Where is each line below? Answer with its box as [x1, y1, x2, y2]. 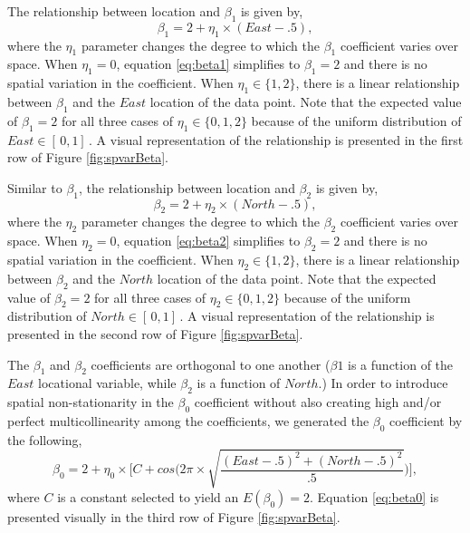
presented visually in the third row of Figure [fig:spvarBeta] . [7, 507, 341, 526]
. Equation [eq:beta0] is [310, 487, 439, 506]
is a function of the [348, 354, 454, 373]
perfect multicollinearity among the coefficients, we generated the [7, 411, 369, 430]
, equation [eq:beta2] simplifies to [116, 231, 301, 250]
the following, [7, 430, 82, 449]
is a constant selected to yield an [57, 487, 239, 506]
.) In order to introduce [318, 373, 448, 392]
